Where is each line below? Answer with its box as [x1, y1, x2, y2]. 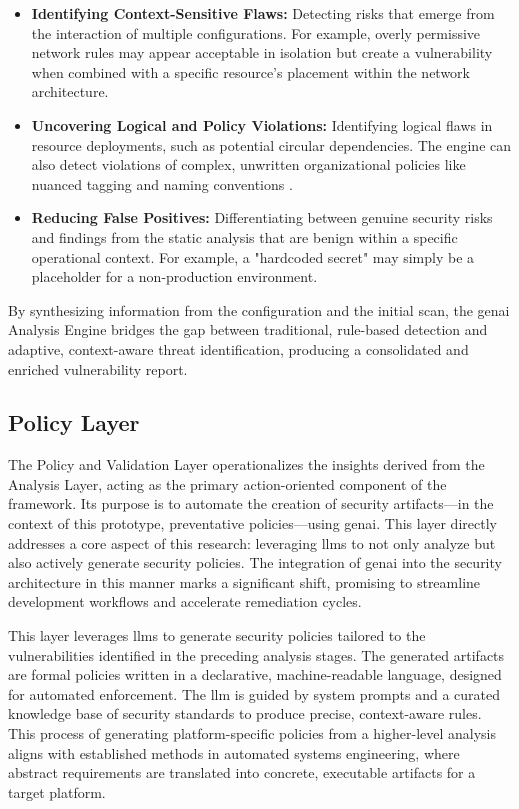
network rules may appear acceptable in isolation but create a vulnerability [31, 42, 493, 63]
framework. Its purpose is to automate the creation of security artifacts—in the [8, 493, 494, 514]
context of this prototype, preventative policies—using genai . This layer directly [8, 513, 497, 534]
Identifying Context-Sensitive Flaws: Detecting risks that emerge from [31, 3, 495, 23]
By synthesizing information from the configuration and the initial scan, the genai [8, 299, 510, 320]
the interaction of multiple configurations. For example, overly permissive [31, 22, 481, 43]
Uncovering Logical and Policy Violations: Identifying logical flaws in [31, 114, 493, 135]
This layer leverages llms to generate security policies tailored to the [8, 625, 426, 646]
